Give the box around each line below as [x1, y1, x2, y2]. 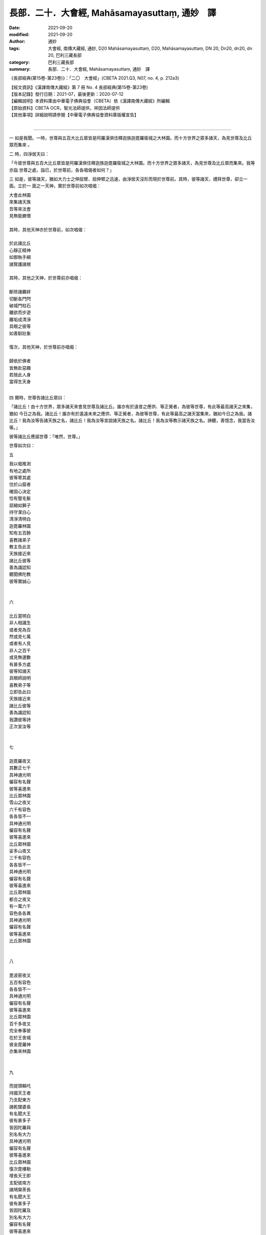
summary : [9, 66, 31, 72]
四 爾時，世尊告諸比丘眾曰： [9, 395, 66, 401]
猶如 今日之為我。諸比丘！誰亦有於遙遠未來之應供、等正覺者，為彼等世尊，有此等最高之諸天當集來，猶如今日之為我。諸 [9, 411, 252, 416]
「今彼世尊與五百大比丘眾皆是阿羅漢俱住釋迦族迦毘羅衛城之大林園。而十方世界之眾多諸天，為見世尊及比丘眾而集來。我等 [9, 160, 255, 166]
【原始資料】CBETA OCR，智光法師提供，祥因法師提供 [9, 105, 120, 111]
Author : [9, 39, 26, 44]
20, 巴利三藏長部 [48, 52, 82, 58]
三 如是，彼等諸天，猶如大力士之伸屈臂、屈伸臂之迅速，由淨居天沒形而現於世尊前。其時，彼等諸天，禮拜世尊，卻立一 [9, 176, 248, 182]
